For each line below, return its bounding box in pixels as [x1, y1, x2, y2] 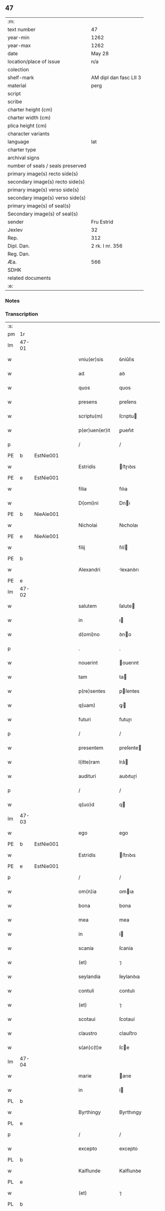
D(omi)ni [78, 500, 99, 507]
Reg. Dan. [7, 250, 30, 257]
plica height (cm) [7, 122, 47, 129]
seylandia [78, 973, 101, 980]
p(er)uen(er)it [78, 427, 110, 434]
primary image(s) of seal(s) [7, 202, 71, 209]
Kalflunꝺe [119, 1168, 141, 1174]
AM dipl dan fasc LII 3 [91, 74, 141, 81]
